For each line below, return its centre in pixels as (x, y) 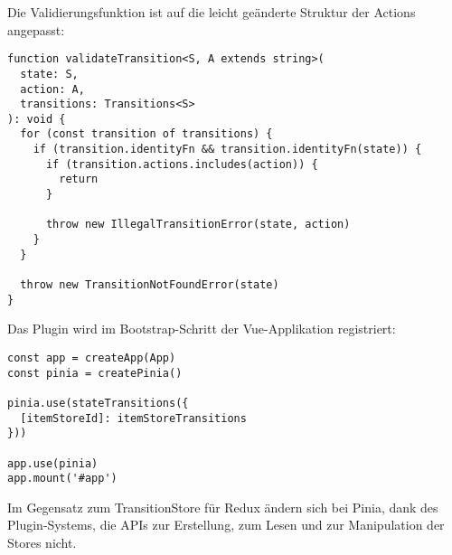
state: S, (49, 74)
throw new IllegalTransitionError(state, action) (198, 225)
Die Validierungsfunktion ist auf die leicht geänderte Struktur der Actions (212, 12)
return (79, 179)
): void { (37, 119)
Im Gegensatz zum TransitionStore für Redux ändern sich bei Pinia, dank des (223, 507)
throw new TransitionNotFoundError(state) (150, 285)
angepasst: (36, 29)
